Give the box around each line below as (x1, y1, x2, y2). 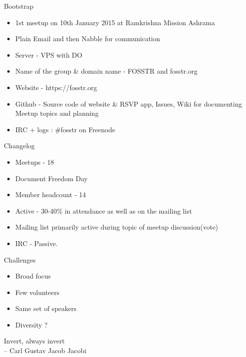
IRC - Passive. (15, 238, 58, 248)
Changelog (4, 140, 35, 151)
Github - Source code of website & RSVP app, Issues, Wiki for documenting (15, 98, 242, 109)
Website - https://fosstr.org (15, 82, 97, 92)
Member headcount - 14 (15, 189, 86, 200)
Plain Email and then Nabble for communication (15, 33, 160, 44)
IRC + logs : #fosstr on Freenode (15, 124, 115, 134)
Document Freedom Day (15, 173, 88, 183)
